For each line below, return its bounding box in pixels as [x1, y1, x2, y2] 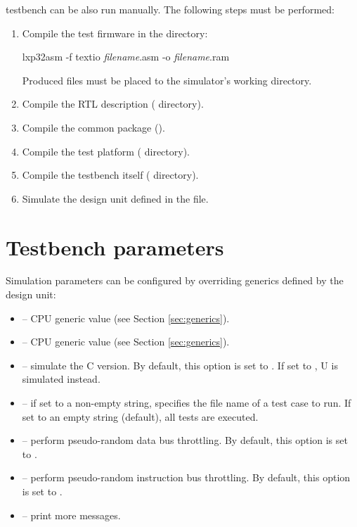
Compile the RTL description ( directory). [22, 96, 204, 111]
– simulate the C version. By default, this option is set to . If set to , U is [22, 357, 338, 372]
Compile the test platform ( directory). [22, 144, 190, 158]
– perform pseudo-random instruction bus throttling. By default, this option [22, 470, 351, 485]
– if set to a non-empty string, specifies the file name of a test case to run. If [22, 395, 351, 410]
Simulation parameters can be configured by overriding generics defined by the [6, 273, 344, 288]
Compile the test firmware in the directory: [22, 25, 208, 40]
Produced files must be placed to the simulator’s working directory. [22, 72, 312, 87]
